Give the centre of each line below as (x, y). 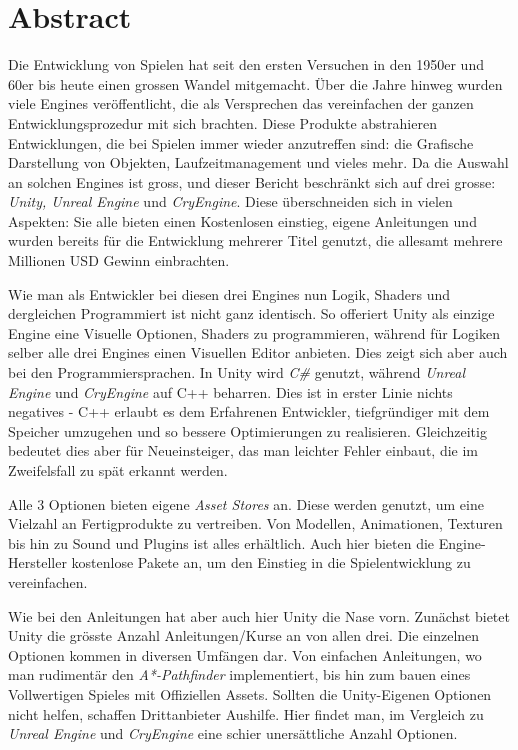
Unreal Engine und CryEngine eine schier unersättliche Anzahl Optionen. (233, 733)
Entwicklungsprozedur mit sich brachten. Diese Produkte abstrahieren (222, 122)
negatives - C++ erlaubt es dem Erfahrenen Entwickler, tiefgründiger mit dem (249, 411)
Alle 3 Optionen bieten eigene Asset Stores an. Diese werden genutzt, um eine (246, 503)
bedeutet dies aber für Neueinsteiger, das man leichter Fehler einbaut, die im (243, 450)
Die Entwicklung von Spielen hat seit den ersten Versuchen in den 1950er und (246, 64)
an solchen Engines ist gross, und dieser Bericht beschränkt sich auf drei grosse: (252, 181)
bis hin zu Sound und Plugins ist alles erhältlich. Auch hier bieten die (221, 542)
